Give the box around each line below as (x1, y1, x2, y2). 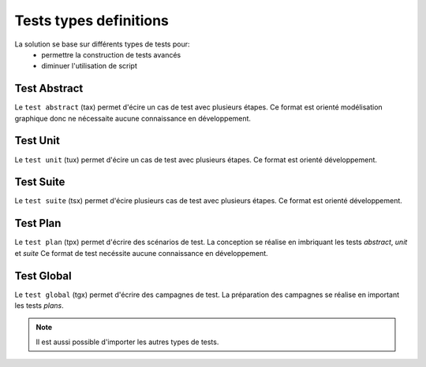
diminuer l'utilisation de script (41, 61, 137, 71)
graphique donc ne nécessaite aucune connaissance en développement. (14, 113, 252, 123)
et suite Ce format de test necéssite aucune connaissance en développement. (14, 248, 268, 258)
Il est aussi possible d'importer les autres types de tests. (35, 337, 219, 347)
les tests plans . (14, 301, 64, 310)
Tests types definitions (14, 12, 170, 29)
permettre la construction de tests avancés (41, 50, 181, 59)
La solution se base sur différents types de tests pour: (14, 39, 190, 49)
